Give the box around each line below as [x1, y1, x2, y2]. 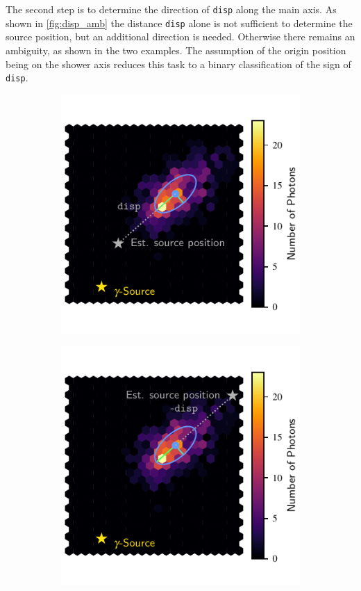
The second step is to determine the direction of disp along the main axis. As [6, 2, 337, 16]
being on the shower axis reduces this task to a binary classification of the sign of [6, 56, 351, 71]
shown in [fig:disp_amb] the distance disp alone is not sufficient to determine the [6, 15, 353, 30]
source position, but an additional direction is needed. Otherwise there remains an [6, 29, 355, 44]
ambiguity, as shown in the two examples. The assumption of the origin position [6, 42, 346, 57]
